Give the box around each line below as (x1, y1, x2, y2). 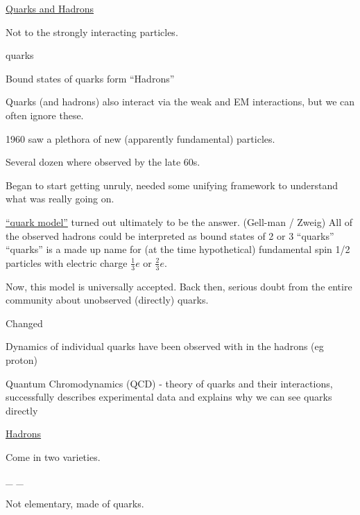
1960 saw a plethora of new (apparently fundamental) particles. (6, 131, 275, 146)
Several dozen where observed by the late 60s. (6, 155, 200, 169)
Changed (6, 315, 43, 330)
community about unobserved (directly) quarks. (6, 293, 209, 307)
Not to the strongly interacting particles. (6, 24, 178, 39)
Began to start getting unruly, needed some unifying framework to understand (6, 177, 338, 192)
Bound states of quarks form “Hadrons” (6, 71, 175, 85)
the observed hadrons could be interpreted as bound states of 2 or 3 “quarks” (6, 228, 334, 243)
